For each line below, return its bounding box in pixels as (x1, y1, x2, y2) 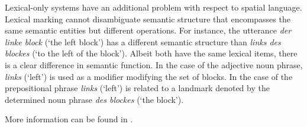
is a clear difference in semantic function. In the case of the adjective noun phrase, (5, 58, 303, 71)
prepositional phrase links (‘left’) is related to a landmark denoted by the (5, 82, 270, 94)
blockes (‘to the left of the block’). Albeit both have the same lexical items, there (5, 47, 298, 59)
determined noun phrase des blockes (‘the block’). (5, 93, 184, 105)
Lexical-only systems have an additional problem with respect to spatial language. (5, 1, 302, 13)
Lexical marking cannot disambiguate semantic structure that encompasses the (5, 12, 290, 25)
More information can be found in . (5, 113, 133, 125)
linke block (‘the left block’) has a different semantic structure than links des (5, 35, 281, 48)
